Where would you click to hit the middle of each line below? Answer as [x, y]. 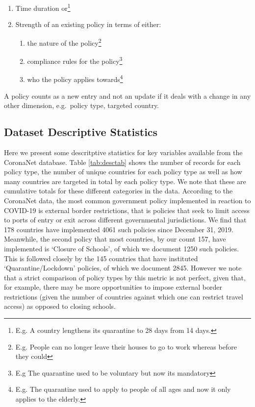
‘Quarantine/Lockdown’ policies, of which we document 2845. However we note [123, 268]
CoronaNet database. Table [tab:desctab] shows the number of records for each [122, 162]
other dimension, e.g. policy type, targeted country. [82, 105]
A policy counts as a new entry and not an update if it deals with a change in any [127, 95]
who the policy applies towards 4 [75, 78]
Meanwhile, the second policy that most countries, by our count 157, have [115, 239]
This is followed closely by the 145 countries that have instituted [101, 258]
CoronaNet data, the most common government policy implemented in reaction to [127, 200]
